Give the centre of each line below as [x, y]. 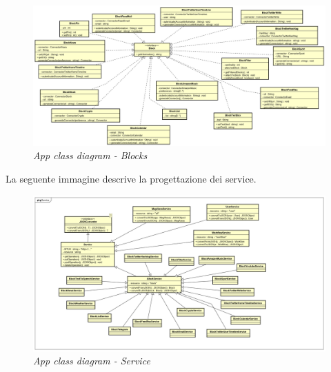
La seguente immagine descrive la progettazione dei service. [131, 178]
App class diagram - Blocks [90, 155]
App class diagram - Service [92, 361]
